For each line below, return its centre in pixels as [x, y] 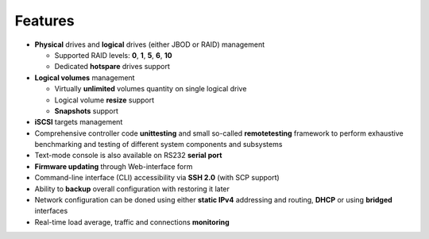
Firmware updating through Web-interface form [114, 166]
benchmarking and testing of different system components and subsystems [158, 145]
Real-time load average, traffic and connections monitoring [132, 222]
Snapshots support [87, 110]
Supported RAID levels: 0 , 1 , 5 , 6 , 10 [113, 55]
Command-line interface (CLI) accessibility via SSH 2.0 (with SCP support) [157, 178]
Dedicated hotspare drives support [112, 67]
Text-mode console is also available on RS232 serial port [128, 156]
